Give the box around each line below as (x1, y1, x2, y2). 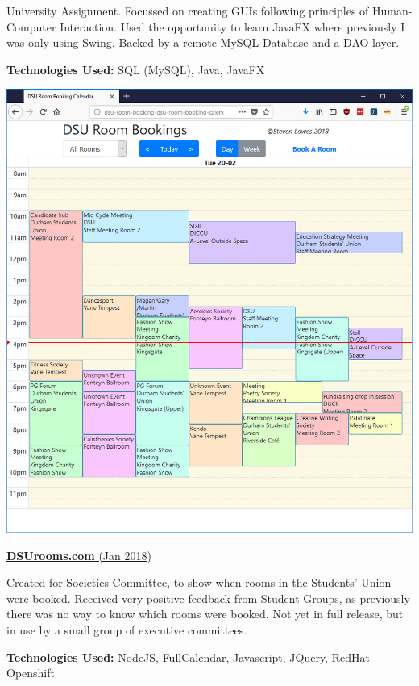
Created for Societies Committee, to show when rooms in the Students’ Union (6, 574, 392, 591)
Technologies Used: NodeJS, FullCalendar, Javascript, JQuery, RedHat (6, 648, 370, 665)
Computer (6, 18, 56, 35)
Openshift (6, 664, 55, 681)
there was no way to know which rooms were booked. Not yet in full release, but (6, 605, 404, 622)
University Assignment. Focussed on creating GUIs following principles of (6, 2, 369, 19)
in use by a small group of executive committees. (6, 621, 247, 638)
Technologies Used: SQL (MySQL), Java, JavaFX (6, 61, 265, 77)
